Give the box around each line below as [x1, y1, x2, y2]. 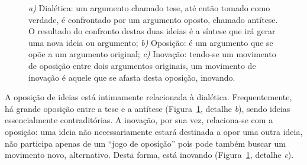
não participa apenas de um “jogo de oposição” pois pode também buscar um [5, 137, 286, 149]
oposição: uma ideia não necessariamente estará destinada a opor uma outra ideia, [5, 125, 303, 137]
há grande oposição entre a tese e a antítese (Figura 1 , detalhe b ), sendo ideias [5, 102, 290, 114]
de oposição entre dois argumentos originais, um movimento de [28, 59, 256, 71]
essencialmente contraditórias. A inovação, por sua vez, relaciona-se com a [5, 114, 273, 126]
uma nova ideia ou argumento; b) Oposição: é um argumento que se [28, 36, 273, 48]
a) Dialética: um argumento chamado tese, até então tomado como [28, 2, 270, 14]
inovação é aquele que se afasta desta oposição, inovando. [28, 71, 235, 83]
